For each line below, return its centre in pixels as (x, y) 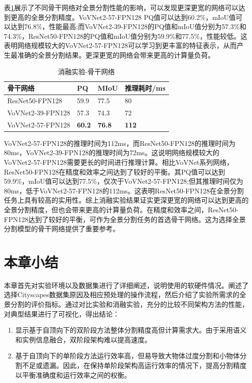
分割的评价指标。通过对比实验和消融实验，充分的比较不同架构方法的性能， (129, 304)
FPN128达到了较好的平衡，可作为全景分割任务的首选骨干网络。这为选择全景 (125, 219)
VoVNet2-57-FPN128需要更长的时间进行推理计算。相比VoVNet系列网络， (119, 162)
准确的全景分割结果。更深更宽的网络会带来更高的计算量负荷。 (116, 55)
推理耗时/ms (145, 88)
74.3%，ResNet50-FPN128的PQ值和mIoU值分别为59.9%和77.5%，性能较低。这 (126, 36)
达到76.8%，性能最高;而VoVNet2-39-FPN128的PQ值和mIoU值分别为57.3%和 (128, 26)
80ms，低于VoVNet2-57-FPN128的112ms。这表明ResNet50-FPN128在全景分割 (124, 190)
